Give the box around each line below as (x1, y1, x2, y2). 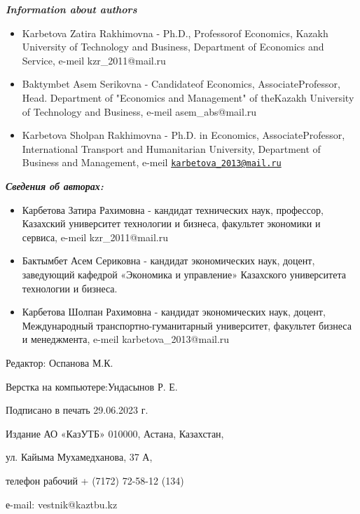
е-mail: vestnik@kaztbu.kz (6, 496, 118, 511)
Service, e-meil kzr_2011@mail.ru (22, 53, 166, 67)
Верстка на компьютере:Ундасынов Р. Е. (6, 379, 178, 393)
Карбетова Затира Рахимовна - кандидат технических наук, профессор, (22, 202, 324, 217)
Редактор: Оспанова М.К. (6, 355, 113, 370)
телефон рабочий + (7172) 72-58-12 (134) (6, 473, 184, 487)
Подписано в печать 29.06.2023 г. (6, 403, 148, 417)
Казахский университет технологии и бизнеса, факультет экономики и (22, 216, 321, 231)
